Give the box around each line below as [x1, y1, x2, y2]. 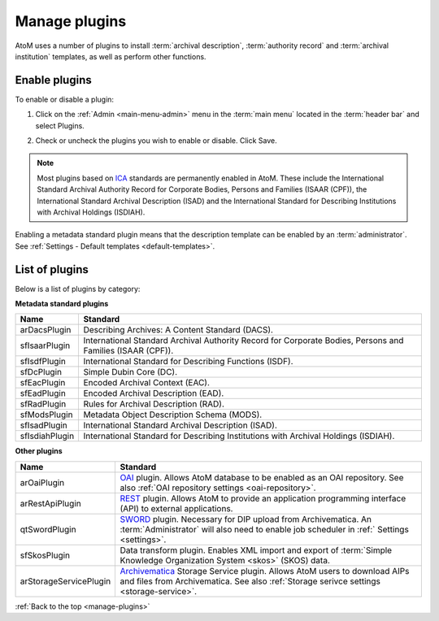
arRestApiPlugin [20, 497, 81, 509]
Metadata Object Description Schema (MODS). [83, 409, 263, 420]
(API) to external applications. [120, 502, 233, 514]
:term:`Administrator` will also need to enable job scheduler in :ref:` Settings [120, 523, 410, 535]
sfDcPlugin [20, 367, 63, 378]
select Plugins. [35, 120, 85, 130]
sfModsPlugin [20, 409, 73, 420]
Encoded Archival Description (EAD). [83, 388, 224, 399]
